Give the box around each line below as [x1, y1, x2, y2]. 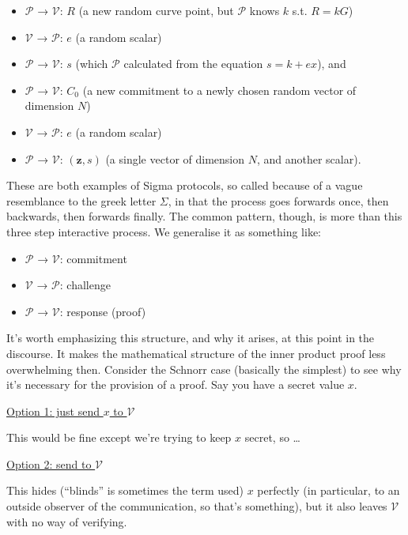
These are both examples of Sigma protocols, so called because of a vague [6, 177, 363, 194]
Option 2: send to [6, 455, 92, 472]
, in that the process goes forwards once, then [168, 192, 389, 209]
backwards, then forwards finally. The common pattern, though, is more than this [6, 208, 402, 224]
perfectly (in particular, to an [257, 482, 400, 499]
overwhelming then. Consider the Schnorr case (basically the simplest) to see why [6, 360, 402, 377]
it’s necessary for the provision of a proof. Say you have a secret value [6, 376, 345, 393]
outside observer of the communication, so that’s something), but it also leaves [6, 498, 387, 514]
